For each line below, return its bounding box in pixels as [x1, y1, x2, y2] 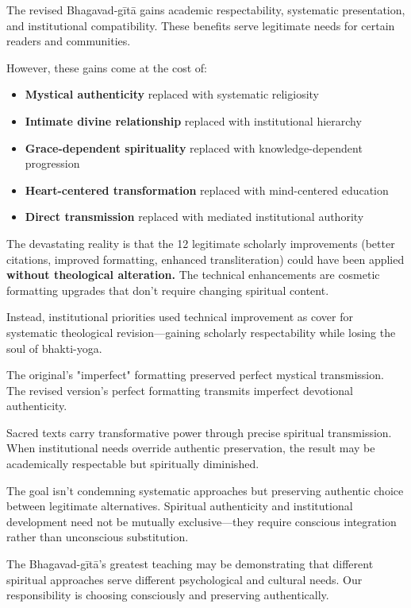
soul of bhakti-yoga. [6, 339, 102, 356]
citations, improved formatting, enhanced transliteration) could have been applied [6, 250, 405, 267]
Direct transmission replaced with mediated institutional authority [25, 208, 364, 225]
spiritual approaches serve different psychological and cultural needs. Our [6, 571, 363, 587]
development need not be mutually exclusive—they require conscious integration [6, 513, 397, 529]
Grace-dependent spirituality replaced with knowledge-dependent [25, 139, 363, 156]
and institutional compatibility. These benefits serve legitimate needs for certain [6, 17, 395, 33]
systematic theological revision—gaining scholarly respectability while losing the [6, 323, 396, 340]
